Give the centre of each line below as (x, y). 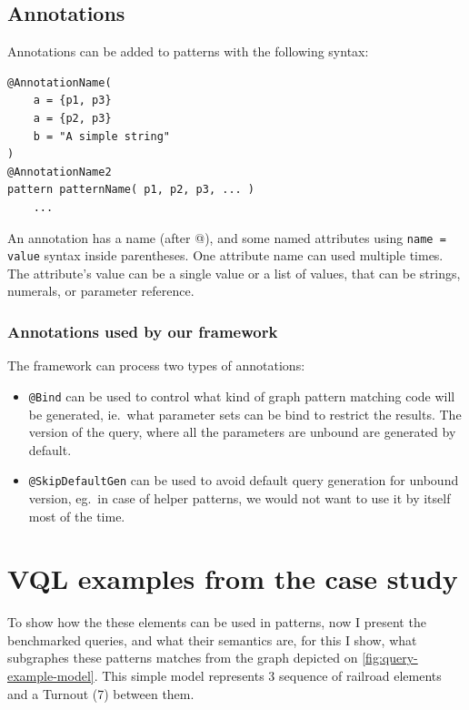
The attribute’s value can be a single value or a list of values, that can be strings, (234, 273)
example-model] (51, 676)
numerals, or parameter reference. (101, 291)
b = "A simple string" (101, 136)
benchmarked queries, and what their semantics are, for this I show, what (212, 639)
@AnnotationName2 (60, 172)
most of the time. (77, 516)
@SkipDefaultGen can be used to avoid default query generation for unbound (244, 480)
